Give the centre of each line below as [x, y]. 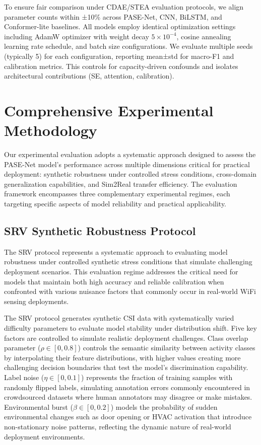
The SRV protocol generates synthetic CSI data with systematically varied [119, 318]
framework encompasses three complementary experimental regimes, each [117, 194]
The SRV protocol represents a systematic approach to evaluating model [116, 251]
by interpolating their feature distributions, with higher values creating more [122, 357]
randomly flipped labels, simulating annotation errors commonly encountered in [127, 387]
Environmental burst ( [39, 406]
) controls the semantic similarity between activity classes [167, 348]
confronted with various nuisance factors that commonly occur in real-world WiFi [130, 291]
